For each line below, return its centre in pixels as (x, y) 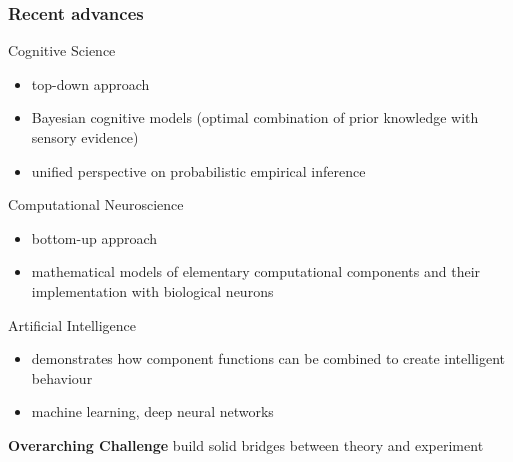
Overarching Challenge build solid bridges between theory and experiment (246, 444)
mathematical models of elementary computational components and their (256, 271)
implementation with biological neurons (152, 290)
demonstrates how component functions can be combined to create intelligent (268, 358)
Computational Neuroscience (96, 204)
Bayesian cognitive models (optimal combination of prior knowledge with (255, 117)
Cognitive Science (62, 50)
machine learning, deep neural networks (152, 411)
